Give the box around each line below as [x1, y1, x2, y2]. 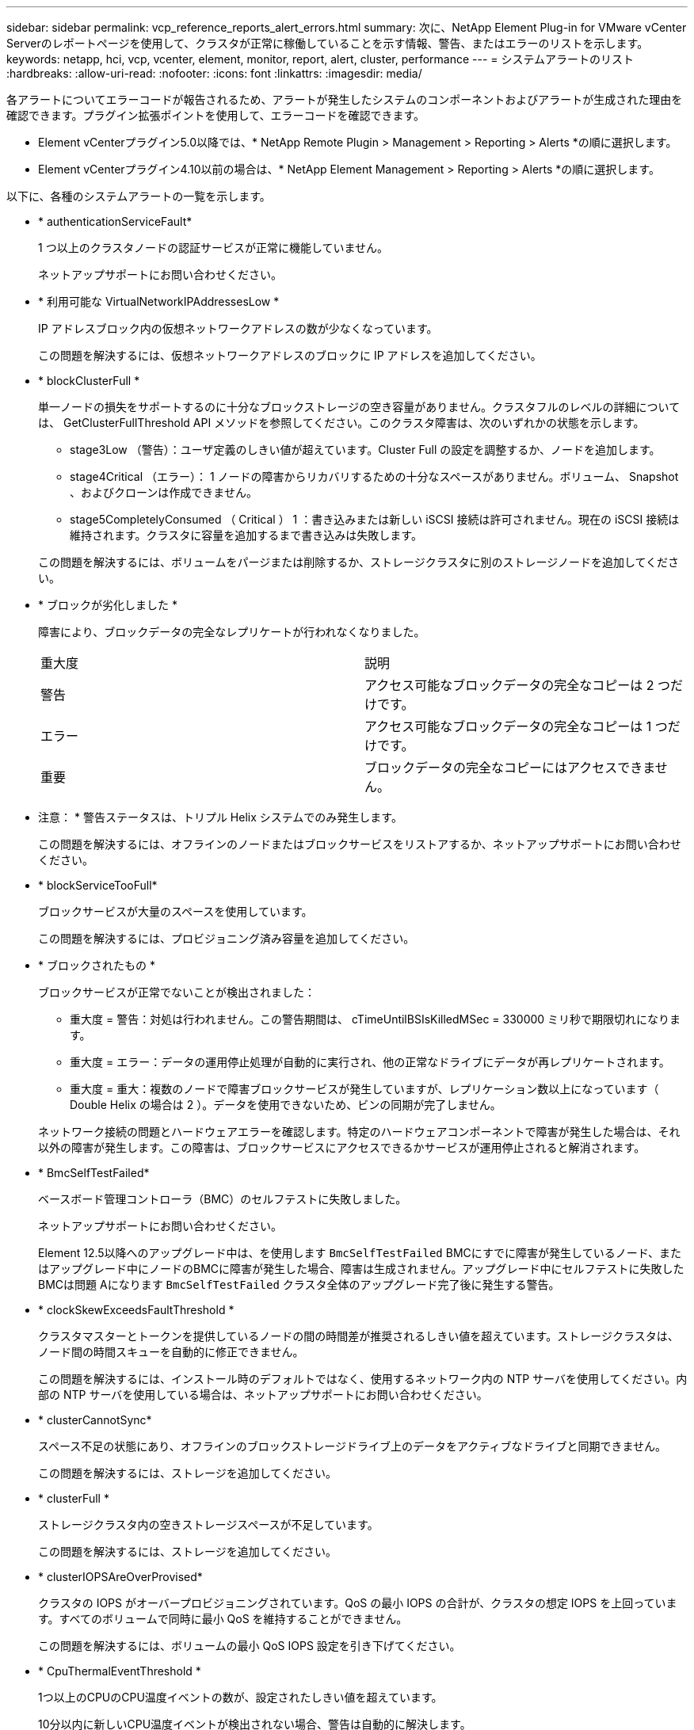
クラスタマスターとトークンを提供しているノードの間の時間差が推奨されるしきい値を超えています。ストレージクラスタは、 [38, 1329, 679, 1343]
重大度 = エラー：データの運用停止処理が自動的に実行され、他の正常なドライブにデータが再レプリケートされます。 [70, 1055, 670, 1069]
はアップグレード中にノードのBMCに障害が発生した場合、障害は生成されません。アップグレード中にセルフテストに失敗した [38, 1262, 684, 1275]
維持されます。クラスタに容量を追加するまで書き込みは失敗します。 [70, 528, 422, 542]
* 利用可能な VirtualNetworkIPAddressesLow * [38, 295, 280, 308]
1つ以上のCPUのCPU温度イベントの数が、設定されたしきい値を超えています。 [38, 1690, 443, 1704]
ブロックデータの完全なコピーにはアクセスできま [364, 760, 655, 775]
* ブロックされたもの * [38, 958, 155, 972]
